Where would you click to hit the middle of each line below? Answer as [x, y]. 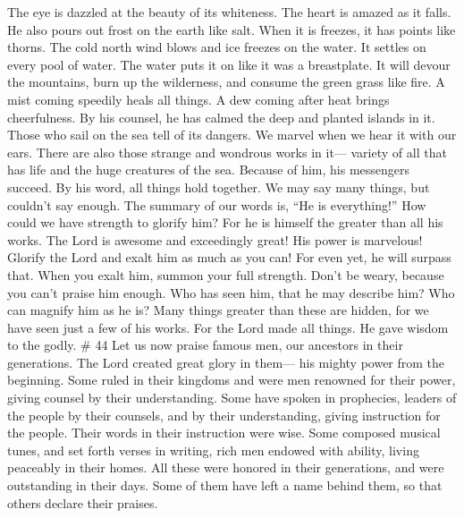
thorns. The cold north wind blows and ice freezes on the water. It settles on [217, 47]
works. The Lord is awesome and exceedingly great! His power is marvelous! [215, 239]
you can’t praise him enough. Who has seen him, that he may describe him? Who [231, 292]
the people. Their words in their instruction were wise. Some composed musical [224, 433]
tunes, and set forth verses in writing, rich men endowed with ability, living [213, 450]
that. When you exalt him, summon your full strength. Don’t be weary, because [226, 274]
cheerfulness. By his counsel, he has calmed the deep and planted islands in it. [221, 117]
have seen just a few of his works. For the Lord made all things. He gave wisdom [228, 327]
